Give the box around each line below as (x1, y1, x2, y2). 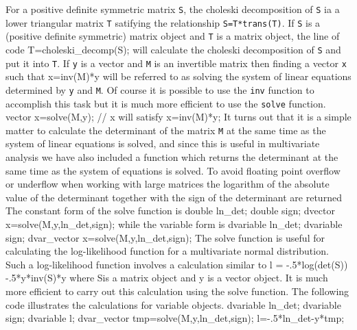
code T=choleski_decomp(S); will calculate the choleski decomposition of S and (5, 42, 341, 56)
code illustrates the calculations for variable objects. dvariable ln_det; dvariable (5, 297, 341, 312)
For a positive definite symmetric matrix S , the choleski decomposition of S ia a (5, 2, 340, 16)
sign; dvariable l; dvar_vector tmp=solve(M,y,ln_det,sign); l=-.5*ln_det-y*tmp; (5, 311, 345, 325)
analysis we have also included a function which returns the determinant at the (5, 150, 338, 164)
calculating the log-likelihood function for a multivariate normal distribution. (5, 244, 329, 258)
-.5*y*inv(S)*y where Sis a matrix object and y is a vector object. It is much (5, 270, 328, 285)
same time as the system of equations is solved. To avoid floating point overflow (5, 163, 341, 177)
